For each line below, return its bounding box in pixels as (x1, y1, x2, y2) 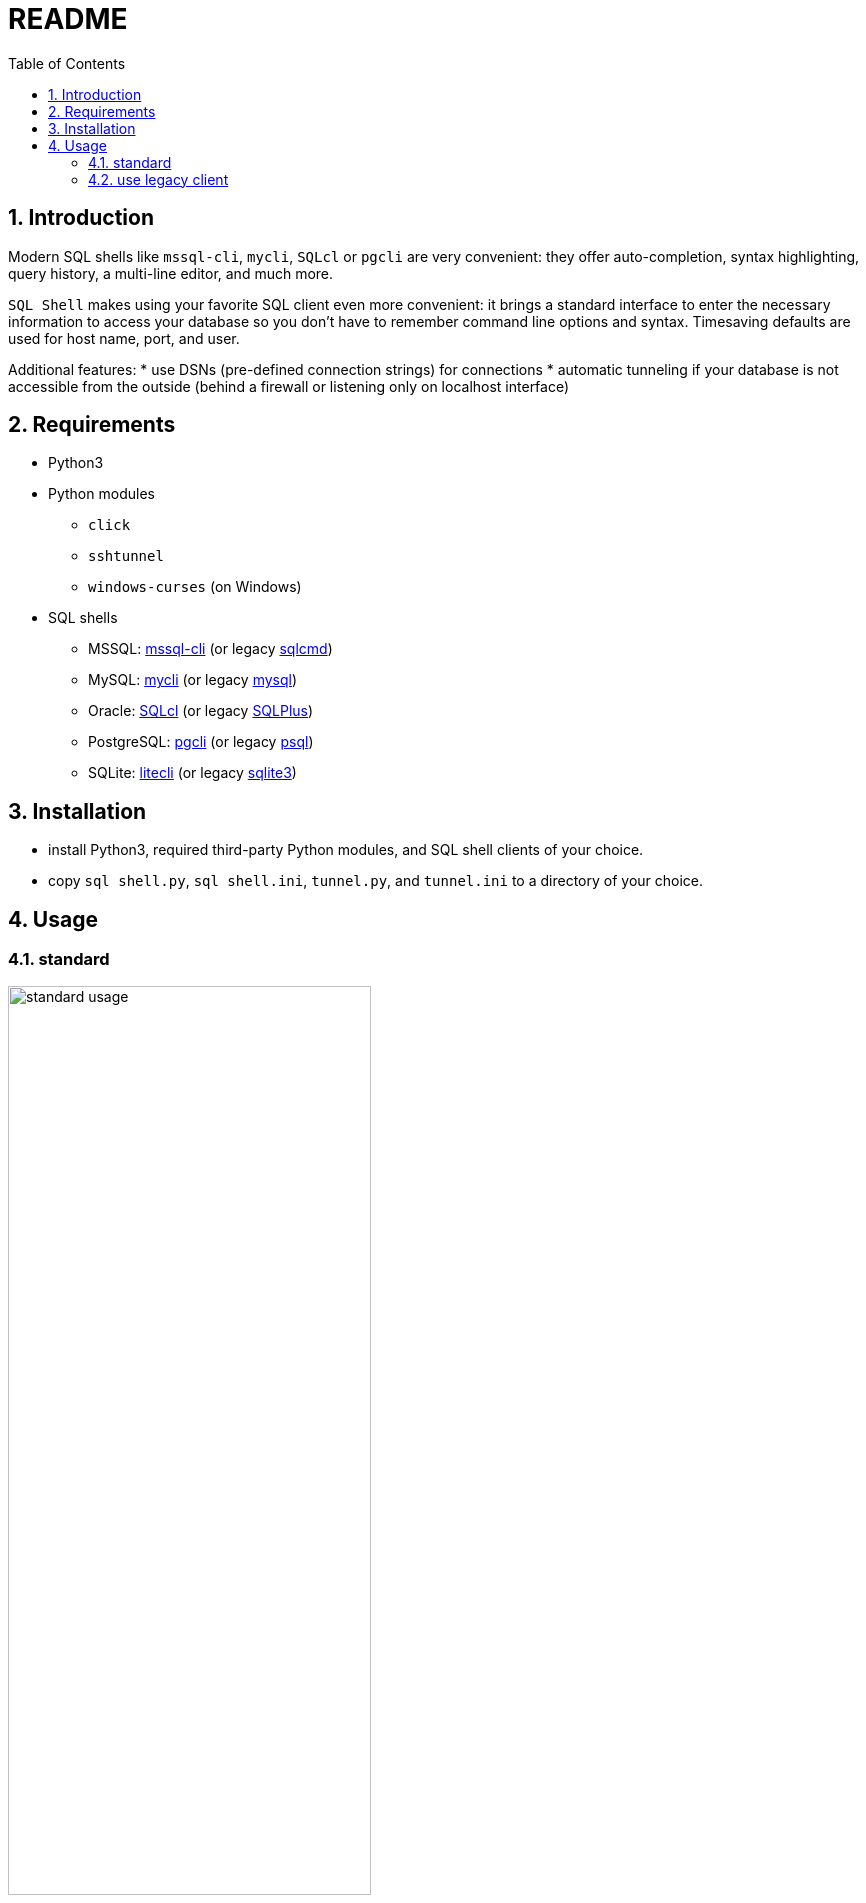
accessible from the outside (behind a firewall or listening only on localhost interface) (8, 377, 570, 395)
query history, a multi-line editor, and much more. (8, 264, 334, 282)
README (8, 2, 128, 36)
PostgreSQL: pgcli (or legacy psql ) (88, 733, 314, 751)
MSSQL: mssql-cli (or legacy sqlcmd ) (88, 640, 333, 658)
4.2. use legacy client (88, 170, 229, 188)
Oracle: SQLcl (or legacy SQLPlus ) (88, 702, 314, 720)
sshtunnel (88, 548, 164, 565)
